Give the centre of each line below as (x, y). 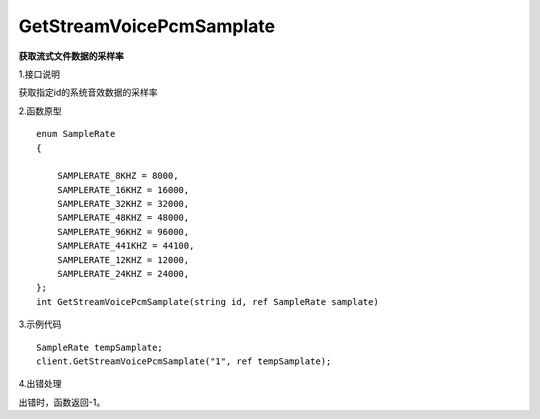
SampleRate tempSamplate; (100, 347)
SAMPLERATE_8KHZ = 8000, (117, 176)
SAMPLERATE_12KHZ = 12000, (123, 259)
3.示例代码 (40, 324)
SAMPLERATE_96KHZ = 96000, (123, 231)
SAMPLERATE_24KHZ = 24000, (123, 274)
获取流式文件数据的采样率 (71, 56)
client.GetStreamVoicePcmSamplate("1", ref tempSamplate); (184, 361)
